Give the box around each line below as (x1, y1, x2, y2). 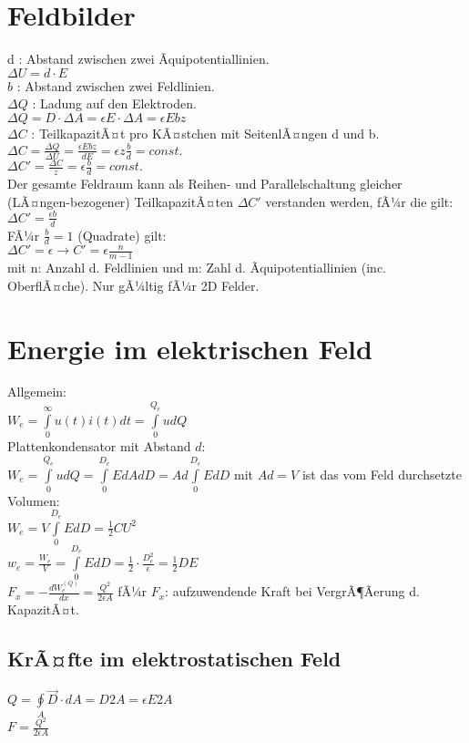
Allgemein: (7, 382, 66, 401)
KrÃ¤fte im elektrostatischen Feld (7, 645, 342, 673)
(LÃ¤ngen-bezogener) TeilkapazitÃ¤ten (7, 191, 233, 211)
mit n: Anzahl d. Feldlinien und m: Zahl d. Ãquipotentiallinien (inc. (7, 258, 387, 277)
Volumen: (7, 490, 60, 510)
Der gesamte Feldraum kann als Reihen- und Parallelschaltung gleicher (7, 173, 403, 192)
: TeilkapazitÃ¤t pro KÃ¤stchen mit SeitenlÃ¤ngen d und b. (31, 123, 380, 142)
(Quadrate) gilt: (77, 225, 167, 244)
